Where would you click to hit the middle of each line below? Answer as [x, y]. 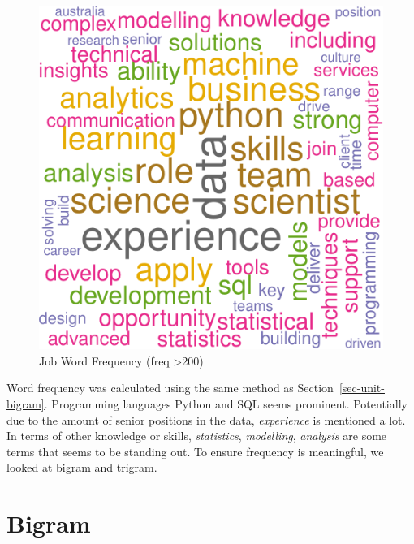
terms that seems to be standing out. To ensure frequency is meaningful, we [195, 451]
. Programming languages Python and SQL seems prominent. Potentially [226, 404]
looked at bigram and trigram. [82, 467]
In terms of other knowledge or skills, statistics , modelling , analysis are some [197, 436]
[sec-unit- [362, 388]
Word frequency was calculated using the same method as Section [170, 388]
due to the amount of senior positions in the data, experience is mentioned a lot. [206, 419]
